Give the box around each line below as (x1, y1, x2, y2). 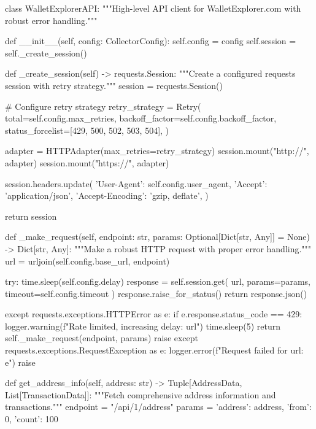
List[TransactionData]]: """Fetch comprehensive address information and (5, 388, 276, 401)
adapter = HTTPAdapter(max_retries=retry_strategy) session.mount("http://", (5, 144, 309, 157)
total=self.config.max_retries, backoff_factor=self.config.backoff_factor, (5, 112, 277, 125)
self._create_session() (5, 46, 87, 59)
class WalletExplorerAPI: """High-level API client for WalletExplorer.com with (5, 2, 301, 14)
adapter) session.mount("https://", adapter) (5, 156, 169, 169)
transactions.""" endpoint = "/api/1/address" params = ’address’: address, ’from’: (5, 400, 312, 413)
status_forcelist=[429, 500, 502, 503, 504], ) (5, 123, 169, 136)
